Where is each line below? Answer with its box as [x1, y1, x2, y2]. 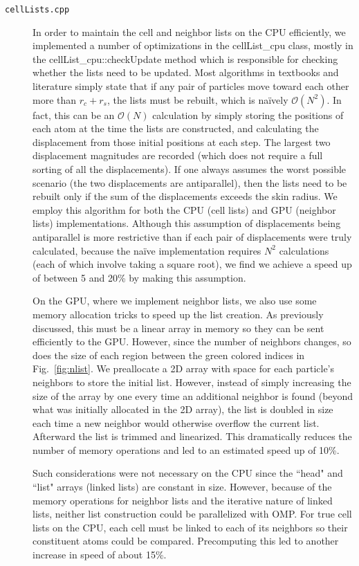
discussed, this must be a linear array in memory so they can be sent [33, 320, 324, 335]
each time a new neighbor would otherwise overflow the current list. [33, 415, 320, 430]
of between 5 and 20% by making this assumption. [33, 270, 246, 284]
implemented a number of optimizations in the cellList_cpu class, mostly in [33, 38, 353, 53]
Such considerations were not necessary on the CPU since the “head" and [33, 466, 343, 480]
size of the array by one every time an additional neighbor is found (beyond [33, 388, 353, 403]
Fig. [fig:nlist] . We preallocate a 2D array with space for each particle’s [33, 361, 335, 376]
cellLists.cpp [5, 5, 70, 15]
